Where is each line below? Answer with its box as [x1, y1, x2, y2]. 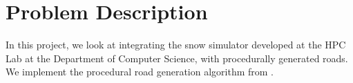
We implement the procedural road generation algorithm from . [6, 64, 274, 79]
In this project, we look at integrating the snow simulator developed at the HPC [6, 37, 346, 52]
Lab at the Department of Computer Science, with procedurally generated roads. [6, 50, 348, 65]
